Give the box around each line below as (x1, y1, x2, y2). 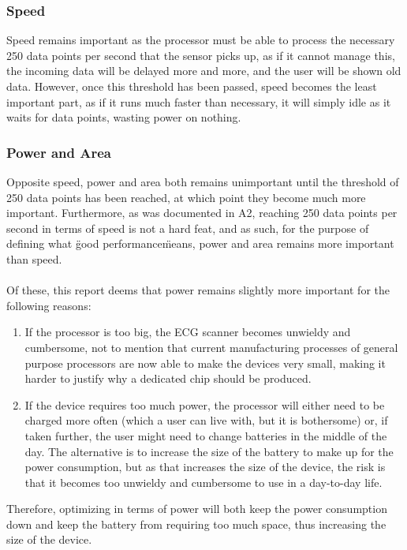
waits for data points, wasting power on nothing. (6, 109, 241, 125)
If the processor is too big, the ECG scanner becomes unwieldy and (24, 324, 351, 340)
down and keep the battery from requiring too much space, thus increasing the (6, 515, 386, 532)
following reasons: (6, 297, 91, 313)
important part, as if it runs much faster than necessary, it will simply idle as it (6, 93, 391, 110)
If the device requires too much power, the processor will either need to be (24, 396, 385, 413)
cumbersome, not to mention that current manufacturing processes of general (24, 339, 398, 355)
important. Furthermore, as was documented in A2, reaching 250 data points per (6, 204, 398, 221)
